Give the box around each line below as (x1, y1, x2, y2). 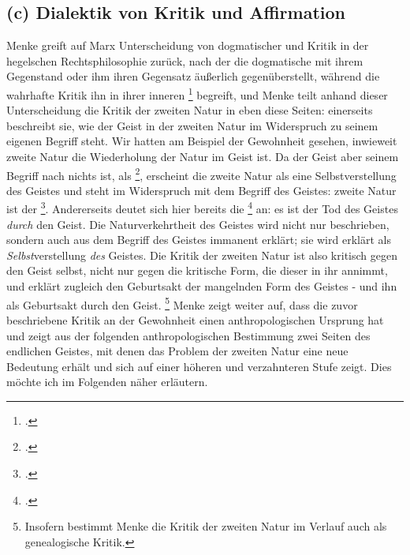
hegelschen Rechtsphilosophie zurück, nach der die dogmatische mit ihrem (6, 52, 363, 69)
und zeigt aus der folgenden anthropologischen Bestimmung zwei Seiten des (6, 327, 371, 343)
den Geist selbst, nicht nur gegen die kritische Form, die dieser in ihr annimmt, (6, 262, 388, 279)
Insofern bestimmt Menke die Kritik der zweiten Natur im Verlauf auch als (24, 518, 387, 534)
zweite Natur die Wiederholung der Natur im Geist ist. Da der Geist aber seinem (6, 148, 399, 165)
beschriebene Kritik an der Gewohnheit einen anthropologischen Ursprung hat (6, 311, 384, 328)
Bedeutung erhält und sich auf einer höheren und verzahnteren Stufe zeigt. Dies (6, 358, 392, 374)
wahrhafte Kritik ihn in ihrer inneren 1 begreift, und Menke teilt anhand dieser (6, 84, 388, 103)
